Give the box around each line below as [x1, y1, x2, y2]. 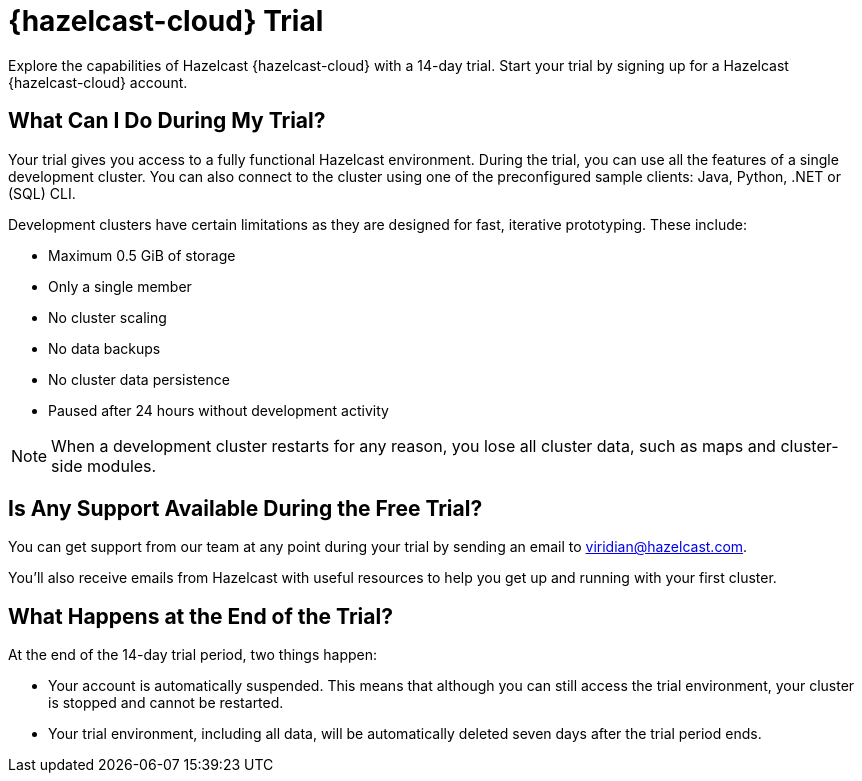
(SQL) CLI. [8, 184, 76, 202]
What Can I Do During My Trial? [8, 108, 326, 134]
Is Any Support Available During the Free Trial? [8, 496, 483, 522]
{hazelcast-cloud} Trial [8, 4, 324, 38]
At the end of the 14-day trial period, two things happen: [8, 646, 378, 664]
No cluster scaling [48, 308, 167, 326]
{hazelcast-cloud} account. [8, 73, 188, 91]
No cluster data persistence [48, 370, 230, 388]
